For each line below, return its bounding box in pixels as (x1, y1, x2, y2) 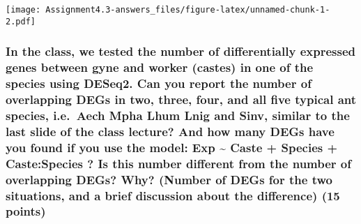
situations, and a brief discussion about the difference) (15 (6, 186, 340, 204)
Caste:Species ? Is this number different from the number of (6, 154, 352, 172)
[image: (6, 5, 41, 15)
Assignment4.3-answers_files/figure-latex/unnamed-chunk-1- (45, 5, 330, 15)
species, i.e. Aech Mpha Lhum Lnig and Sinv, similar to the (6, 106, 350, 124)
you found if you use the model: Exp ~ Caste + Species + (6, 138, 338, 156)
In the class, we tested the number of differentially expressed (6, 43, 355, 60)
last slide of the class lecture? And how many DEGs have (6, 122, 335, 140)
